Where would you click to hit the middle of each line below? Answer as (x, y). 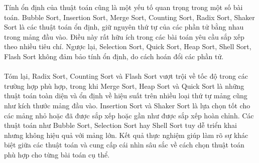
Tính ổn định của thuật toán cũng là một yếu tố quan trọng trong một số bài (123, 7)
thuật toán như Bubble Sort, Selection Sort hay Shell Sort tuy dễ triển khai (120, 125)
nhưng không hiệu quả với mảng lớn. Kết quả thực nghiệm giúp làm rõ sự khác (126, 135)
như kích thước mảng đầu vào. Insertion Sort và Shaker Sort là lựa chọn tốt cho (127, 105)
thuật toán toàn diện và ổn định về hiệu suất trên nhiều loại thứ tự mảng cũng (126, 96)
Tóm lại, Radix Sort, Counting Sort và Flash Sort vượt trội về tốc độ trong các (126, 76)
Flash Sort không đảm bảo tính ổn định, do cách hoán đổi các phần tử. (114, 56)
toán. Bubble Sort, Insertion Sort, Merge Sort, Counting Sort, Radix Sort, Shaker (129, 17)
